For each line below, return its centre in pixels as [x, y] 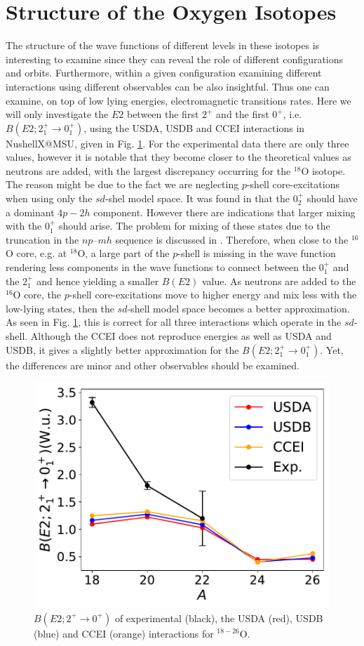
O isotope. [323, 170]
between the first [163, 114]
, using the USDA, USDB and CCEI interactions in [194, 127]
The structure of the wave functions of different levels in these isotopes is [163, 45]
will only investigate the [57, 114]
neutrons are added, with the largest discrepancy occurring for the [148, 170]
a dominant [30, 212]
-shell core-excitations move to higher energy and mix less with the [213, 295]
